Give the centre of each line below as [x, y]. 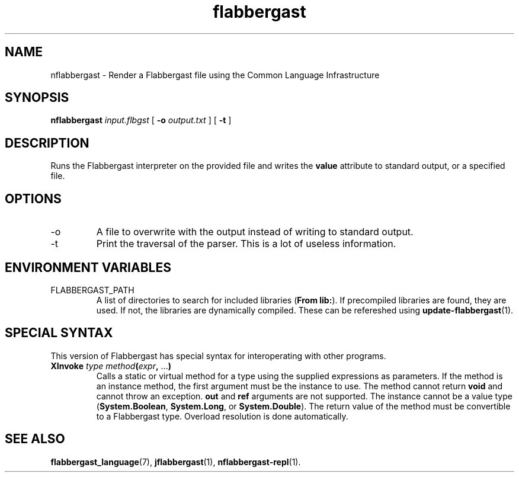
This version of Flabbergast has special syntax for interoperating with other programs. [218, 356]
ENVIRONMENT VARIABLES [88, 267]
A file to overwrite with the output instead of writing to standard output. [255, 232]
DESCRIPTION [47, 143]
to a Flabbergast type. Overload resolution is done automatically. [222, 416]
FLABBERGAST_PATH [92, 290]
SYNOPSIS [37, 98]
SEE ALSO [35, 439]
